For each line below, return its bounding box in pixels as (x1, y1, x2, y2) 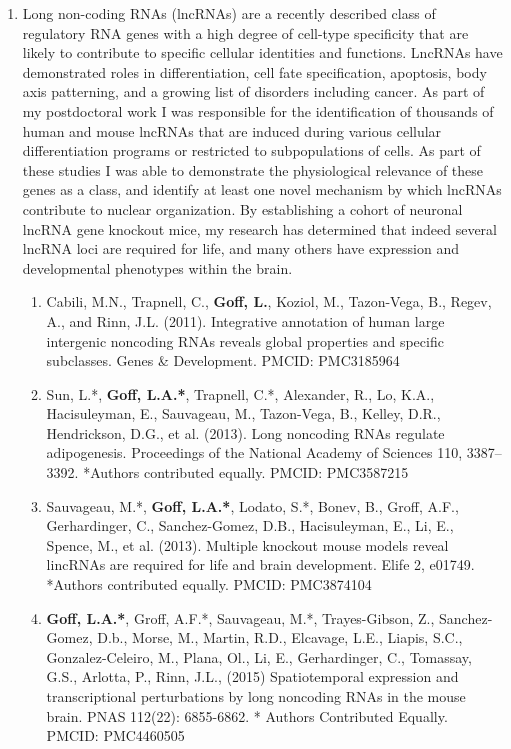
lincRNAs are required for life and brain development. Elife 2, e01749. (46, 554, 475, 575)
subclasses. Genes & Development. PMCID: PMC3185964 (46, 350, 400, 371)
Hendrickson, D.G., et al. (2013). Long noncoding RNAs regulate (46, 422, 445, 443)
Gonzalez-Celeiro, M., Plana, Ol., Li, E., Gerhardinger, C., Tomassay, (46, 646, 472, 667)
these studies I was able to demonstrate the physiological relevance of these (22, 159, 484, 180)
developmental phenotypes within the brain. (22, 257, 293, 278)
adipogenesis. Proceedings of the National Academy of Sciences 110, (46, 442, 463, 463)
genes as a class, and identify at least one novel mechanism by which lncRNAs (22, 179, 502, 200)
